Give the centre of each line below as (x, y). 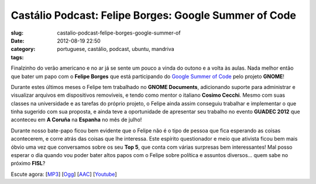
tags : (17, 57)
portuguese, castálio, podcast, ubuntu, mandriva (116, 49)
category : (23, 49)
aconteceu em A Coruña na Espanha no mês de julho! (76, 120)
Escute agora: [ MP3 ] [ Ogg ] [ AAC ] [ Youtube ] (64, 174)
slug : (17, 33)
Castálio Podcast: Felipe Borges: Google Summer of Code (154, 15)
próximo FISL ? (28, 163)
